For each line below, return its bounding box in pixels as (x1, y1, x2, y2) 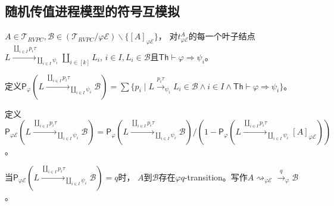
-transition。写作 (184, 170, 248, 183)
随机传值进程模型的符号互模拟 (5, 2, 180, 20)
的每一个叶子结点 (188, 30, 255, 42)
